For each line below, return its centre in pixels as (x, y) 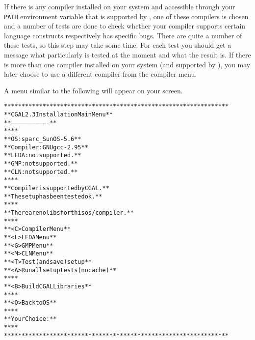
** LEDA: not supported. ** (43, 156)
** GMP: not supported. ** (41, 164)
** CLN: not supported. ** (41, 172)
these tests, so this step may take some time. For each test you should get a (118, 45)
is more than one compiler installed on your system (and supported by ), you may (127, 64)
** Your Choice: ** (30, 319)
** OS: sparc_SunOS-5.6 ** (43, 139)
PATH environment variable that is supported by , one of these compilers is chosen (126, 16)
